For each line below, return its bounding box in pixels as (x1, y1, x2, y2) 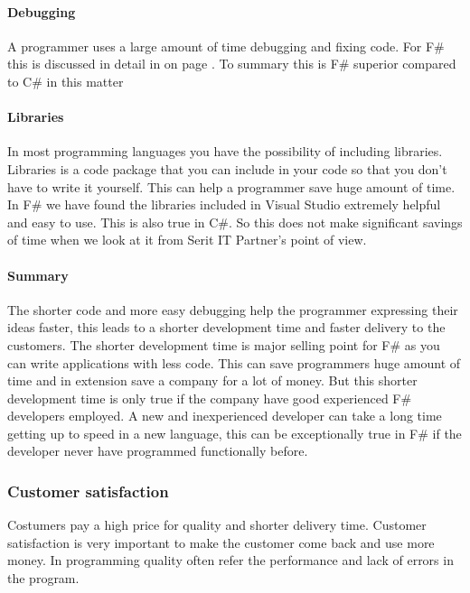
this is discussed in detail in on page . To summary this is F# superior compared (7, 54, 456, 73)
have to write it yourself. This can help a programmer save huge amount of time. (7, 177, 456, 196)
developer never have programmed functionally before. (7, 441, 308, 460)
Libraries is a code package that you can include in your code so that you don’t (7, 159, 447, 178)
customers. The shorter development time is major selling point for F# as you (7, 335, 440, 354)
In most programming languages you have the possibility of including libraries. (7, 142, 443, 161)
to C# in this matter (7, 71, 124, 90)
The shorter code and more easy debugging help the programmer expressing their (7, 300, 458, 319)
